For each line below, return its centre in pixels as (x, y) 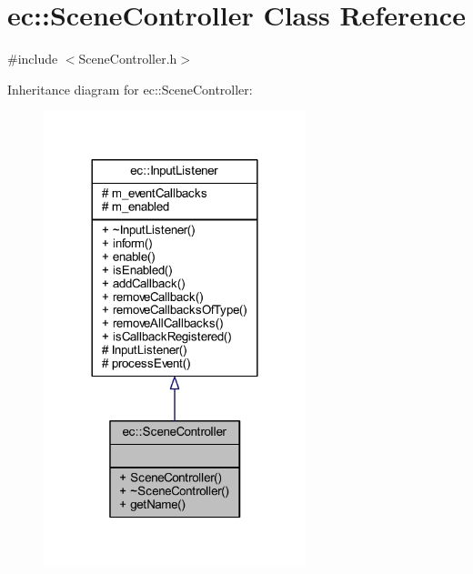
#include (33, 59)
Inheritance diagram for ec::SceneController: (130, 89)
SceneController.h (128, 59)
